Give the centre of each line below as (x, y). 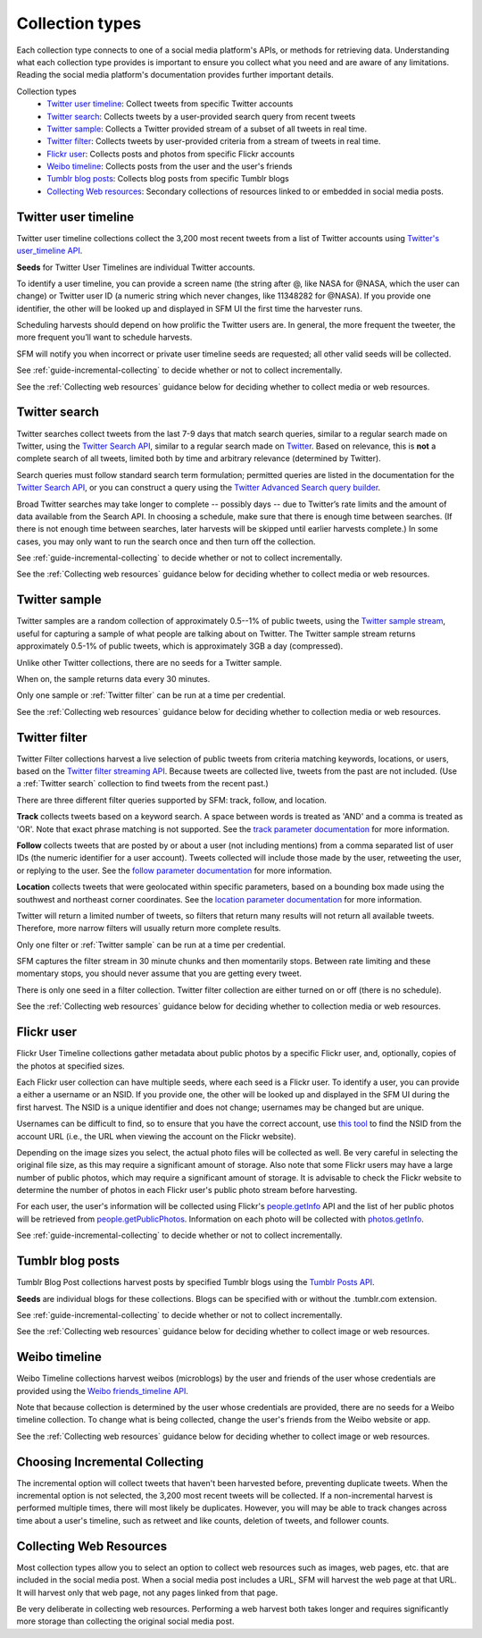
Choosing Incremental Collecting (110, 1462)
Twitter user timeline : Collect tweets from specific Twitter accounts (170, 104)
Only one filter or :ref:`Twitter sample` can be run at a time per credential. (151, 945)
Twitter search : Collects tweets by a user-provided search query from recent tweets (201, 116)
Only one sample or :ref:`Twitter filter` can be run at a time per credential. (151, 695)
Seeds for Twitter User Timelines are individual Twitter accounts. (136, 267)
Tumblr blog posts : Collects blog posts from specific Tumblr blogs (168, 179)
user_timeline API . (50, 251)
